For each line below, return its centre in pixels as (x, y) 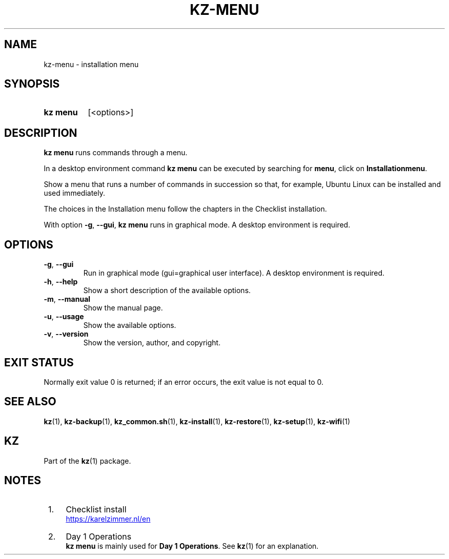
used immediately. (74, 193)
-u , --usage (64, 317)
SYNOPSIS (32, 84)
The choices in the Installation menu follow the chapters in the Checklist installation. (185, 209)
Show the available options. (130, 325)
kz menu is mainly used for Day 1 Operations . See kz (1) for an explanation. (192, 546)
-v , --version (66, 334)
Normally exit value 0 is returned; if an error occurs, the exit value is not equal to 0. (183, 382)
